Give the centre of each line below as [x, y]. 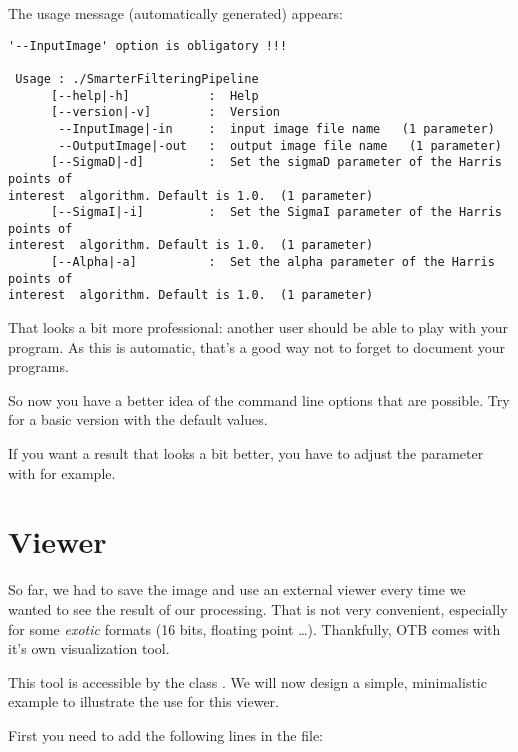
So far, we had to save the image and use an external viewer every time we [237, 589]
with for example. [62, 472]
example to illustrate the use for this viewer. [143, 701]
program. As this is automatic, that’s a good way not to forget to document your [257, 346]
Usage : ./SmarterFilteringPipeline [137, 78]
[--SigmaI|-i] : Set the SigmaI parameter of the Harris [276, 212]
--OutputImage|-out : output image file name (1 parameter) [280, 145]
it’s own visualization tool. [89, 648]
